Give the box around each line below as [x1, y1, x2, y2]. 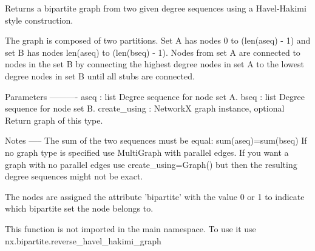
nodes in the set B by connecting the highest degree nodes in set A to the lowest [5, 58, 304, 70]
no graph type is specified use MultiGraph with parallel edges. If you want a [5, 146, 289, 158]
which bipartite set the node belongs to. [5, 202, 154, 215]
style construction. [5, 13, 73, 26]
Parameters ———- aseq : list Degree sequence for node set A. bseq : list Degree [5, 90, 305, 102]
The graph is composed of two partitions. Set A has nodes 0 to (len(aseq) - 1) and [5, 34, 311, 47]
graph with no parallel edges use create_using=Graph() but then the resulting [5, 158, 297, 170]
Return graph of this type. [5, 113, 103, 126]
